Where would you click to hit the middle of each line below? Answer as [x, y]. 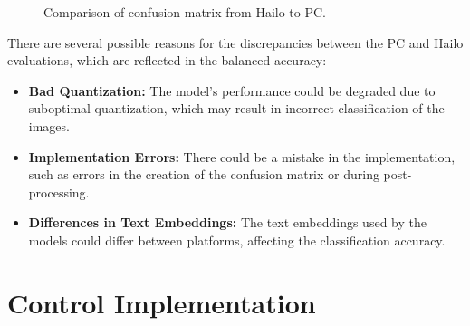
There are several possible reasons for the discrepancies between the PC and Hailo [235, 42]
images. [49, 125]
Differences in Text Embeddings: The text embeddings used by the [227, 222]
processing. [59, 192]
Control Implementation [162, 302]
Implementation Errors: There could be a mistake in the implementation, [242, 156]
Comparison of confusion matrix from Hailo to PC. [185, 12]
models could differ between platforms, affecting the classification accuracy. [237, 240]
